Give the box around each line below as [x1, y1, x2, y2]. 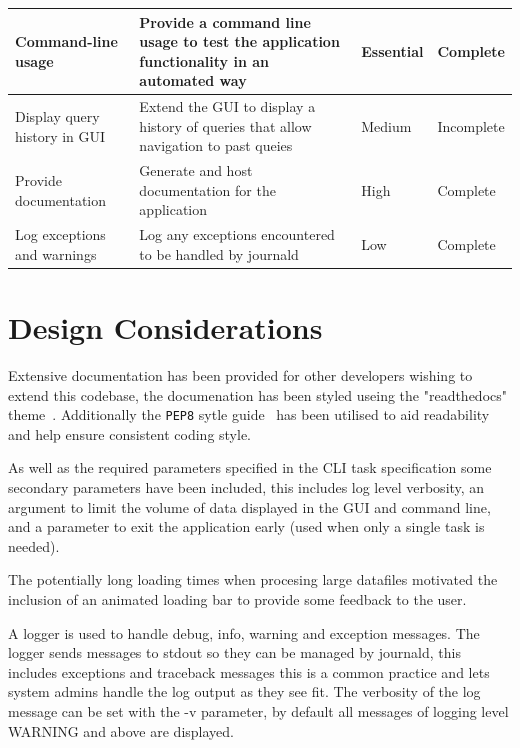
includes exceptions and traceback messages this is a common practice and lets [8, 661, 490, 682]
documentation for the [139, 179, 276, 200]
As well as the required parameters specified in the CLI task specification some [8, 457, 492, 478]
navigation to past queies [139, 135, 293, 156]
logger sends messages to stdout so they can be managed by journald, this [8, 642, 461, 663]
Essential [361, 40, 424, 61]
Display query [15, 105, 100, 126]
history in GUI [15, 125, 106, 146]
